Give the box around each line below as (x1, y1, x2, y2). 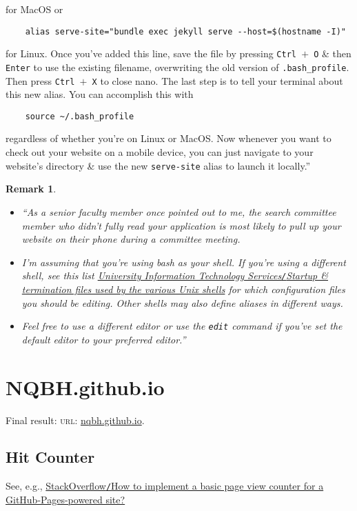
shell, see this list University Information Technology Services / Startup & (21, 268, 328, 283)
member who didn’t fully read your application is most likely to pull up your (21, 218, 341, 232)
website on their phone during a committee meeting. (21, 232, 241, 246)
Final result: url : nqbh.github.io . (6, 412, 145, 427)
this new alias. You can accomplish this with (6, 87, 194, 101)
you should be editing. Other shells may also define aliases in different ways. (21, 295, 343, 310)
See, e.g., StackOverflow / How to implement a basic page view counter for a (6, 479, 324, 493)
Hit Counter (6, 446, 95, 468)
